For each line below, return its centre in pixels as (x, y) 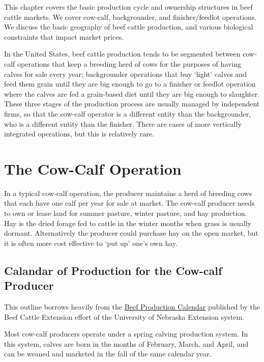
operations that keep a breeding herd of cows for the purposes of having (129, 63)
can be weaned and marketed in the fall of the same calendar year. (108, 354)
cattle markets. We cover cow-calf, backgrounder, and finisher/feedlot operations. (130, 17)
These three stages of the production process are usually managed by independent (132, 104)
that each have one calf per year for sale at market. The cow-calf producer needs (129, 203)
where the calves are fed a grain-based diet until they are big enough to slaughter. (132, 93)
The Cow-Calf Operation (93, 168)
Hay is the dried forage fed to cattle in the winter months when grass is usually (128, 223)
